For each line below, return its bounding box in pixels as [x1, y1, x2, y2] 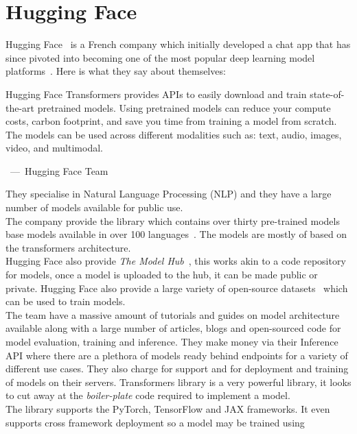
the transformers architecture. [5, 240, 131, 254]
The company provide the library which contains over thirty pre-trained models [5, 213, 340, 228]
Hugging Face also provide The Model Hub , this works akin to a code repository [5, 254, 346, 268]
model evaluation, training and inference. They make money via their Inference [5, 335, 338, 348]
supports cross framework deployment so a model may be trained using [5, 415, 305, 429]
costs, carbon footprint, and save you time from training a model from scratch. [5, 114, 337, 128]
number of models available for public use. [5, 200, 183, 215]
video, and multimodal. [5, 141, 103, 155]
